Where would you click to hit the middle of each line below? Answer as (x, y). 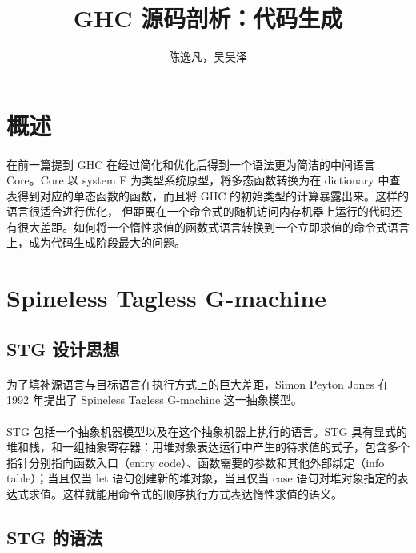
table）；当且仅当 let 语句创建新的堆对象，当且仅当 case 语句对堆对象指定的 (202, 478)
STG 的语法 (55, 537)
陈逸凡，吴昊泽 (208, 57)
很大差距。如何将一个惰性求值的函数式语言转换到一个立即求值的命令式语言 (213, 226)
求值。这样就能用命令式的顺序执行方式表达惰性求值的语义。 (185, 493)
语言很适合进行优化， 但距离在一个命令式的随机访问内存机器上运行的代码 (199, 211)
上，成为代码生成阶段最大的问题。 (96, 242)
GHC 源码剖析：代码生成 (208, 18)
